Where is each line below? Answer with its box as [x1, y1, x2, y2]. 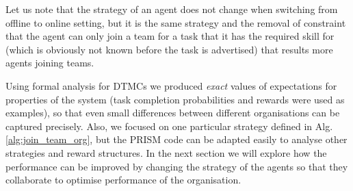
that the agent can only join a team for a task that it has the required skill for [5, 29, 335, 43]
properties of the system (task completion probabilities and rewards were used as [5, 92, 345, 106]
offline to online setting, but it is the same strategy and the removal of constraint [5, 15, 346, 29]
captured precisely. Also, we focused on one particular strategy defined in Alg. [5, 118, 333, 133]
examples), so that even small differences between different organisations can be [5, 105, 340, 120]
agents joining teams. [5, 55, 94, 70]
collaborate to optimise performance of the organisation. [5, 173, 241, 187]
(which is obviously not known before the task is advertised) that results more [5, 42, 333, 56]
